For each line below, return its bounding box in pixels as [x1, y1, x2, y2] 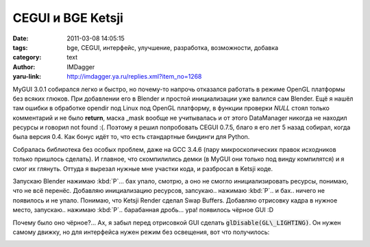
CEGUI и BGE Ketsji [12, 10, 123, 25]
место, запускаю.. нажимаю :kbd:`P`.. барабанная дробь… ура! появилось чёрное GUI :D [12, 206, 274, 214]
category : [12, 53, 42, 62]
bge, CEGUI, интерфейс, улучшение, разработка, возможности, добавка [66, 43, 279, 51]
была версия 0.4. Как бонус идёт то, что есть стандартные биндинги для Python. [12, 133, 250, 141]
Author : [12, 62, 36, 71]
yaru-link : [12, 73, 41, 81]
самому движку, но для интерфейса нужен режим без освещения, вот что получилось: [12, 228, 270, 236]
